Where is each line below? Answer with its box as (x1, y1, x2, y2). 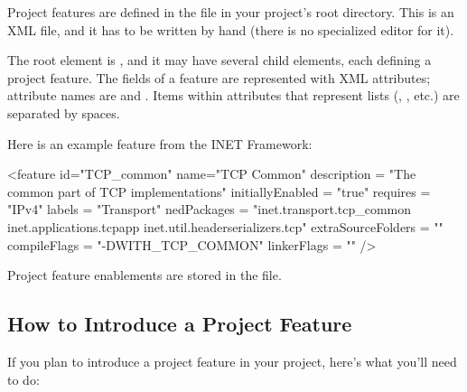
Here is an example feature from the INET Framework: (7, 134, 313, 153)
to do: (7, 369, 40, 388)
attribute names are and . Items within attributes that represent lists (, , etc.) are (7, 86, 460, 105)
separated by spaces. (7, 103, 120, 122)
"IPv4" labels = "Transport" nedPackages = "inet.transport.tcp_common (7, 200, 412, 219)
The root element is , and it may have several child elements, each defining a (7, 51, 432, 70)
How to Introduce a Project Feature (7, 310, 352, 338)
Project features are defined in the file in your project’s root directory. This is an (7, 3, 454, 21)
